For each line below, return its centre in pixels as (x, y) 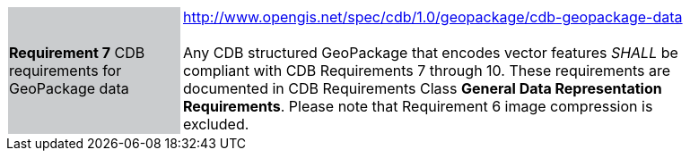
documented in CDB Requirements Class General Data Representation (423, 88)
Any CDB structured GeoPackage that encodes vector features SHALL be (431, 53)
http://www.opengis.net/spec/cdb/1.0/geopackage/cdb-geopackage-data (433, 17)
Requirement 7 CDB (77, 53)
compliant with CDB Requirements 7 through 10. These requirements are (427, 71)
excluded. (216, 124)
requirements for (66, 71)
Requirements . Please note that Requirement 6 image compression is (418, 106)
